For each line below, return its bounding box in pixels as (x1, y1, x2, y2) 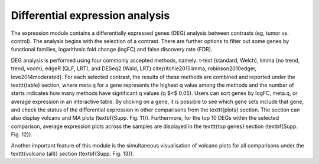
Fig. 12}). (11, 131, 32, 138)
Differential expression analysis (11, 9, 170, 22)
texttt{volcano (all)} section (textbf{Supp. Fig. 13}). (11, 150, 134, 158)
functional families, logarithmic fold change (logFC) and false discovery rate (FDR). (11, 46, 213, 53)
